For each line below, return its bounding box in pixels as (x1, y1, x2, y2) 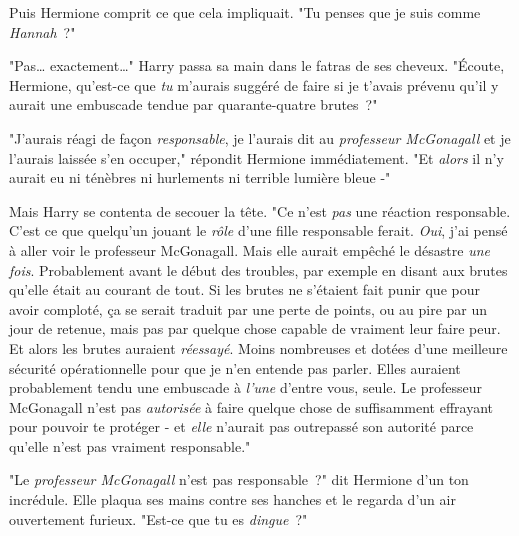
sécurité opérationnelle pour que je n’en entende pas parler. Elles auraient (9, 357, 461, 378)
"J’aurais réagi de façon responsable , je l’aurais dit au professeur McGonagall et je (9, 127, 511, 148)
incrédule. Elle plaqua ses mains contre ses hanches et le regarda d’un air (9, 489, 456, 510)
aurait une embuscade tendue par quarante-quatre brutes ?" (9, 94, 378, 115)
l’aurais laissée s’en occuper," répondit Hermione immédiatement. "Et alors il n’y (9, 147, 504, 168)
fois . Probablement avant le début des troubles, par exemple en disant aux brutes (9, 259, 508, 280)
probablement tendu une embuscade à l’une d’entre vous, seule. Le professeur (9, 377, 482, 398)
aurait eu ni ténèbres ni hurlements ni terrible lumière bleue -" (9, 167, 391, 188)
